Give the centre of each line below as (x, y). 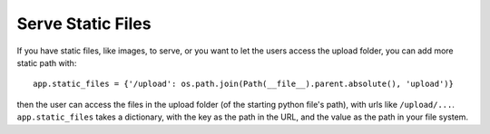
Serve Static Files (84, 24)
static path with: (47, 62)
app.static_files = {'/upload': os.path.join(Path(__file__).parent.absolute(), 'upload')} (243, 84)
